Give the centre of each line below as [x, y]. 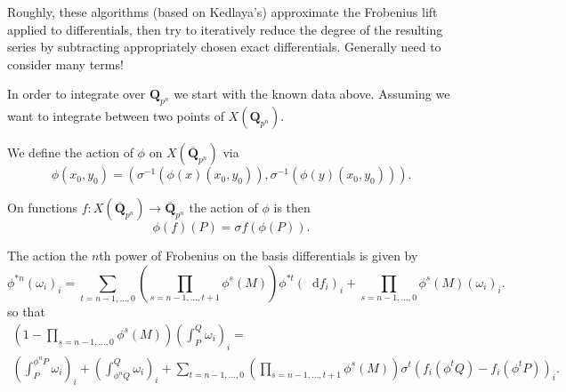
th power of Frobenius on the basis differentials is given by [259, 256]
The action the [48, 256]
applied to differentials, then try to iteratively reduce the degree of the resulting [225, 29]
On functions [43, 208]
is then [292, 208]
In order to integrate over [77, 94]
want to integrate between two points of [116, 116]
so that [26, 312]
